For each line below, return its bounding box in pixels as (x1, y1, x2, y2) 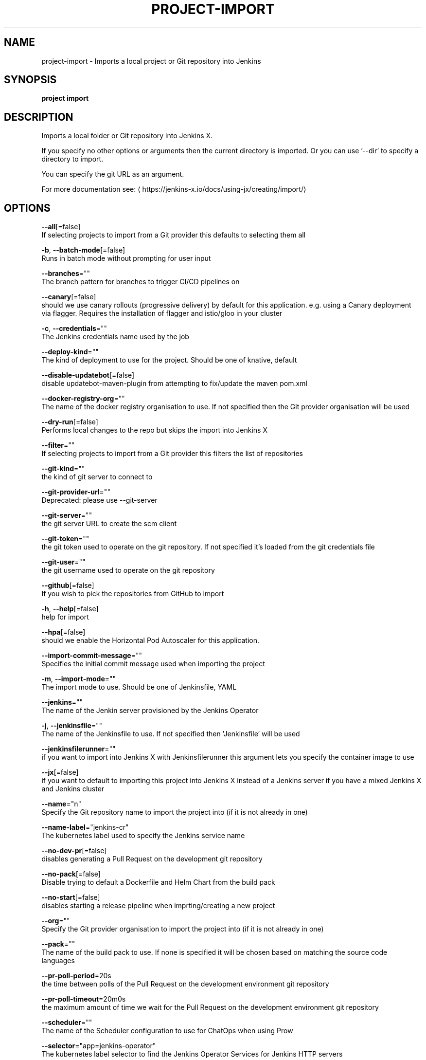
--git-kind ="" (41, 464, 85, 473)
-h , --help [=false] (41, 604, 99, 613)
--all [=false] (41, 222, 81, 231)
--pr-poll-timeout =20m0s (41, 995, 126, 1004)
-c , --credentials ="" (41, 324, 107, 333)
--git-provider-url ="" (41, 488, 110, 496)
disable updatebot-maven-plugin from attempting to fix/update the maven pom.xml (41, 379, 307, 388)
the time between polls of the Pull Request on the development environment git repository (41, 980, 329, 988)
